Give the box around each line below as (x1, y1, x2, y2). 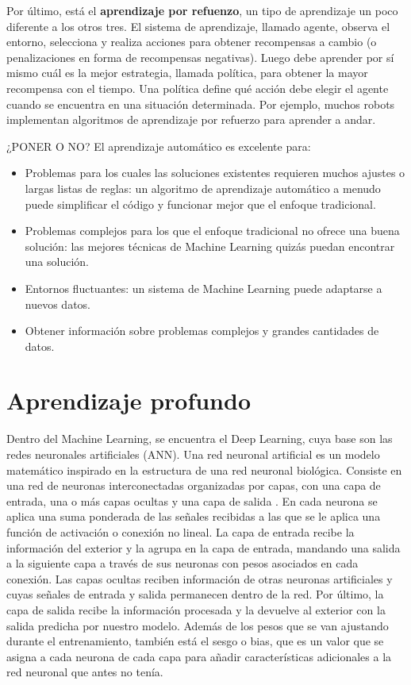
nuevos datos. (25, 295, 91, 312)
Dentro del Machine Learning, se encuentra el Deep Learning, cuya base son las (6, 430, 393, 447)
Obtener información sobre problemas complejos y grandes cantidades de (25, 322, 379, 339)
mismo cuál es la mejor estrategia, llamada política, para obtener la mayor (6, 64, 368, 81)
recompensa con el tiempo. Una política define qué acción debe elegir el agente (6, 79, 389, 96)
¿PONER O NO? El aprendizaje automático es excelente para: (6, 137, 311, 154)
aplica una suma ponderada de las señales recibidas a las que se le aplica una (6, 508, 381, 525)
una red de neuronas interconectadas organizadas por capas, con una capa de (6, 477, 381, 494)
